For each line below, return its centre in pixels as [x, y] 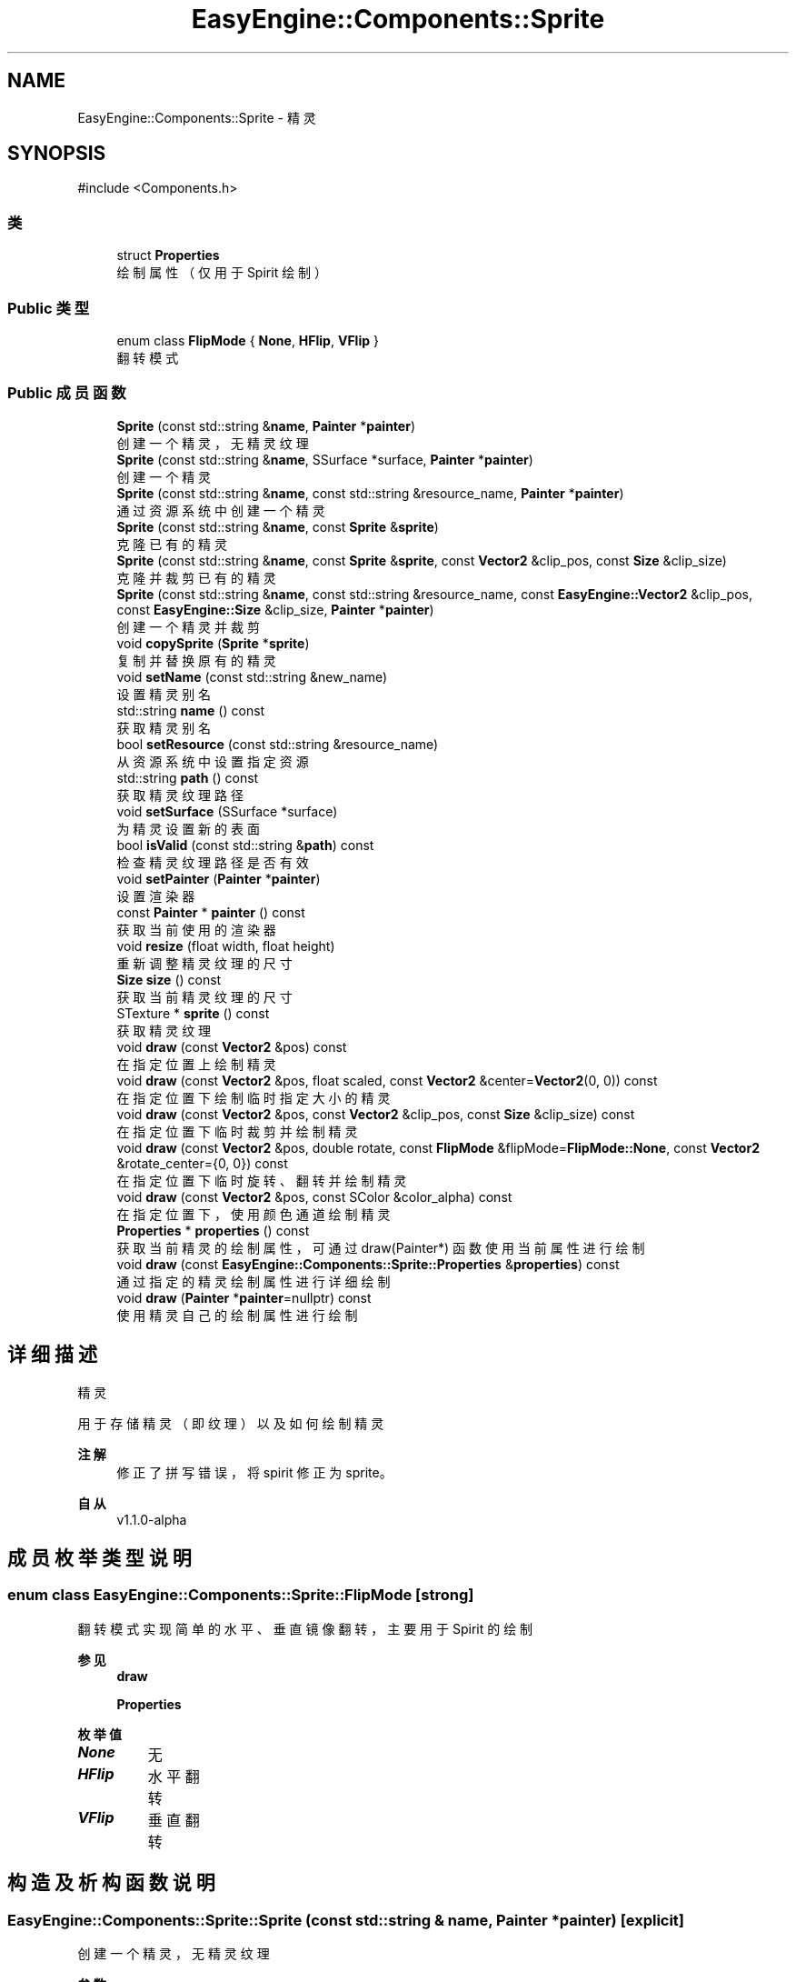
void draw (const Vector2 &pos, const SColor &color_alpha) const [314, 1196]
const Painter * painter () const [211, 912]
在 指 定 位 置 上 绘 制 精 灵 [196, 1064]
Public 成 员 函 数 [67, 393]
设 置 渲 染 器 [156, 896]
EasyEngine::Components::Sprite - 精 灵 [197, 117]
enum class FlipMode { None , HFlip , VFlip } [248, 340]
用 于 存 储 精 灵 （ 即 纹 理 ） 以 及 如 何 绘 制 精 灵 [231, 1423]
